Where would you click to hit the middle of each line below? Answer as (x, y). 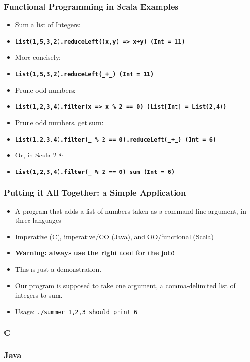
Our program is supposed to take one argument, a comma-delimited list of (125, 285)
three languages (38, 220)
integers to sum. (39, 295)
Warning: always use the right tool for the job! (95, 253)
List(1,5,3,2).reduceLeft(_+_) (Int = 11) (85, 74)
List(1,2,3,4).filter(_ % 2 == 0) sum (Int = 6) (95, 172)
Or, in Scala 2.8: (39, 155)
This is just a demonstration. (58, 269)
